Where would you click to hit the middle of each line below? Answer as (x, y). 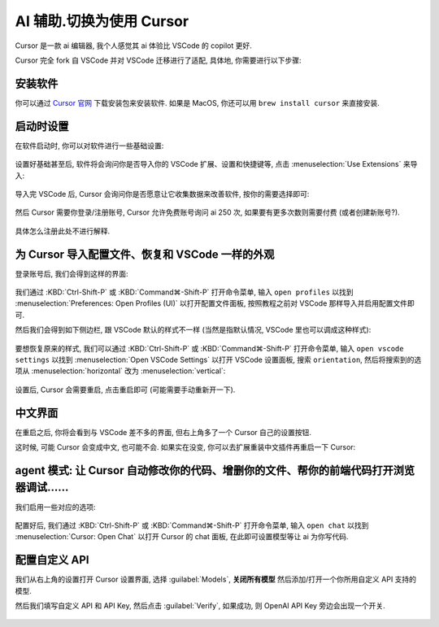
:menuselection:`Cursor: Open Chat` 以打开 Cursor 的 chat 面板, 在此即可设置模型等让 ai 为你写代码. (182, 537)
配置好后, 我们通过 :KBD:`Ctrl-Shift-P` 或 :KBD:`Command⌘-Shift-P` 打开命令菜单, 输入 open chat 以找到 (192, 525)
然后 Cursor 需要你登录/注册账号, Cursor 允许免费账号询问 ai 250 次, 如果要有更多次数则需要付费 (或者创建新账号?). (207, 212)
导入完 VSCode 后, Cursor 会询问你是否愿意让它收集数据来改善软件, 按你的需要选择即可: (162, 194)
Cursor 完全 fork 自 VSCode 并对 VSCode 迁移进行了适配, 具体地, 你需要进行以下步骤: (158, 60)
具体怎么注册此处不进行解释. (63, 231)
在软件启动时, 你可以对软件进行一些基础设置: (89, 146)
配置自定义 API (52, 560)
